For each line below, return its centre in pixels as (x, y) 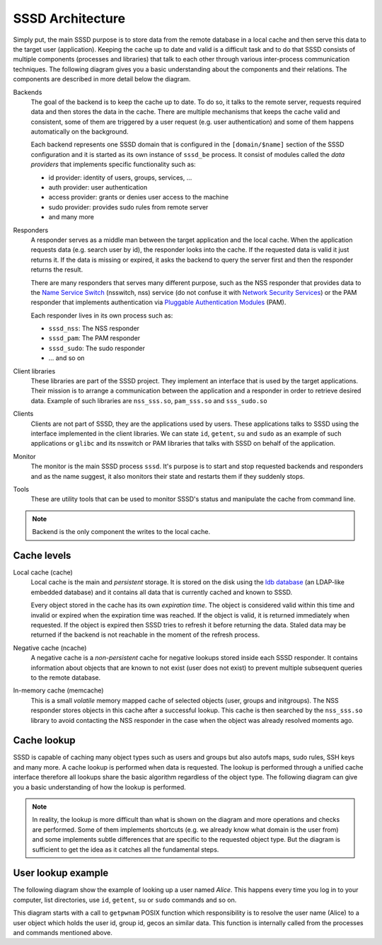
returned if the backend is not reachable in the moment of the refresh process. (145, 635)
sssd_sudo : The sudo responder (97, 348)
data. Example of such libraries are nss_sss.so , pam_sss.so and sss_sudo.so (149, 400)
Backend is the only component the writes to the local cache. (121, 532)
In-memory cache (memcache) (58, 690)
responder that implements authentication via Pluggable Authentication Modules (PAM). (158, 302)
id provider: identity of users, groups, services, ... (120, 178)
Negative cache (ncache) (50, 648)
